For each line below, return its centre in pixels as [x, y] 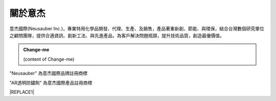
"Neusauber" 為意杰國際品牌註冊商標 [49, 73]
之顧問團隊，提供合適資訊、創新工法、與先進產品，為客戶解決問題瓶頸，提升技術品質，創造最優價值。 [117, 35]
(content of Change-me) [49, 59]
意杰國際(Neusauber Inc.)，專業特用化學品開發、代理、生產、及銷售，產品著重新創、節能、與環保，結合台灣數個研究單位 [137, 29]
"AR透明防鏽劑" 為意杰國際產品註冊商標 [51, 83]
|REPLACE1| [22, 92]
